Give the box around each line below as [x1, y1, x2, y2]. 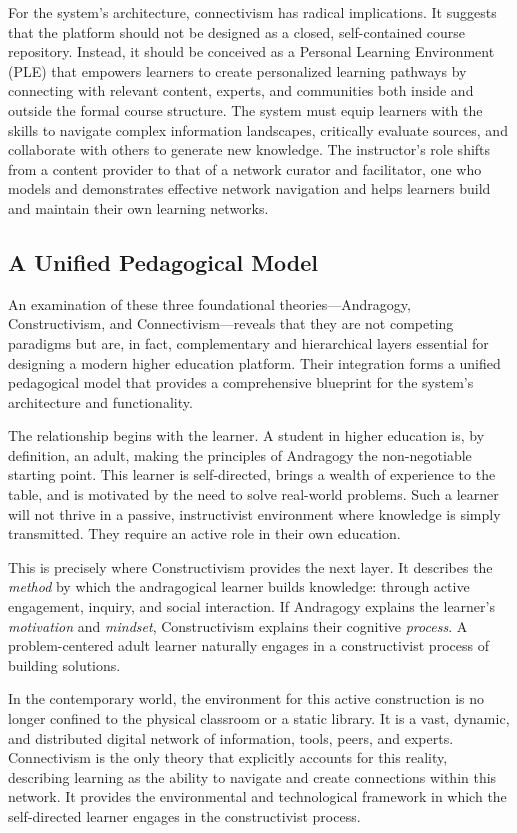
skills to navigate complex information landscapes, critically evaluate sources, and [8, 119, 508, 140]
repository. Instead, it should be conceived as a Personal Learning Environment [8, 41, 495, 62]
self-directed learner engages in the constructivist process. [8, 805, 361, 826]
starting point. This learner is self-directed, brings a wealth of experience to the [8, 464, 496, 485]
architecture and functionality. [8, 391, 193, 412]
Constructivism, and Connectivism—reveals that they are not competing [8, 313, 454, 334]
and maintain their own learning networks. [8, 197, 269, 218]
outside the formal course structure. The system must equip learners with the [8, 99, 483, 120]
